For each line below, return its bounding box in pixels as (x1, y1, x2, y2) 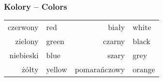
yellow (46, 64, 67, 75)
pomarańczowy (74, 64, 125, 75)
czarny (103, 35, 125, 47)
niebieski (9, 49, 39, 61)
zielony (15, 35, 39, 47)
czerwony (8, 21, 39, 33)
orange (133, 64, 155, 75)
